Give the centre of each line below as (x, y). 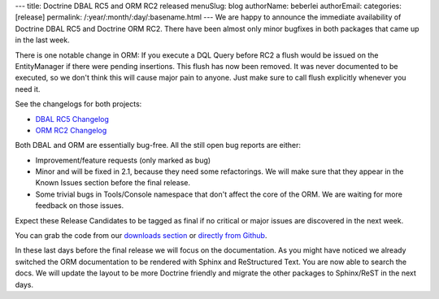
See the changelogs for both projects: (78, 104)
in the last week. (42, 40)
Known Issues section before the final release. (113, 183)
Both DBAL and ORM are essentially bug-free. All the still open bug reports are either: (158, 145)
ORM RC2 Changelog (71, 130)
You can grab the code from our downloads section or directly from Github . (141, 236)
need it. (28, 89)
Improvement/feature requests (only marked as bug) (123, 160)
